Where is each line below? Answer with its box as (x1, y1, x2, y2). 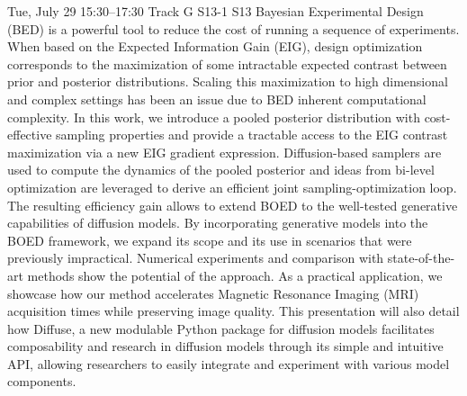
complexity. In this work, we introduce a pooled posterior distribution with (7, 107, 420, 126)
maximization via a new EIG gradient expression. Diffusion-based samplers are (7, 142, 442, 161)
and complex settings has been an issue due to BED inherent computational (7, 89, 427, 108)
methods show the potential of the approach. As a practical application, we (27, 265, 443, 284)
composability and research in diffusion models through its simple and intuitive (7, 337, 444, 355)
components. (7, 372, 76, 391)
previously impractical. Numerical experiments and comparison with (7, 248, 384, 267)
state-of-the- (387, 248, 455, 267)
